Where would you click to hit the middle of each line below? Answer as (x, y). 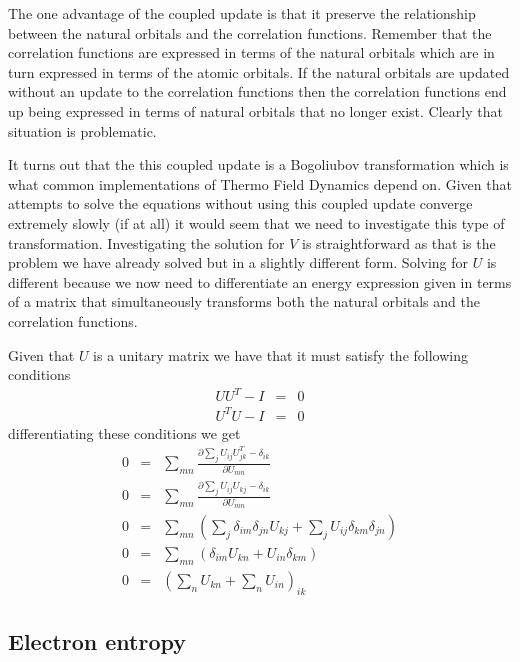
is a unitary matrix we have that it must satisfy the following (280, 354)
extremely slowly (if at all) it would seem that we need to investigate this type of (256, 222)
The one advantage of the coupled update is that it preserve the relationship (242, 13)
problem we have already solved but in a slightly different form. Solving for (238, 262)
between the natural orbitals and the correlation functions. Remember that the (250, 32)
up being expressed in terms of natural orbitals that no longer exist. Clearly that (255, 110)
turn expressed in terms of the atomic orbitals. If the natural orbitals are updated (259, 71)
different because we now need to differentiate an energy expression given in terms (260, 281)
